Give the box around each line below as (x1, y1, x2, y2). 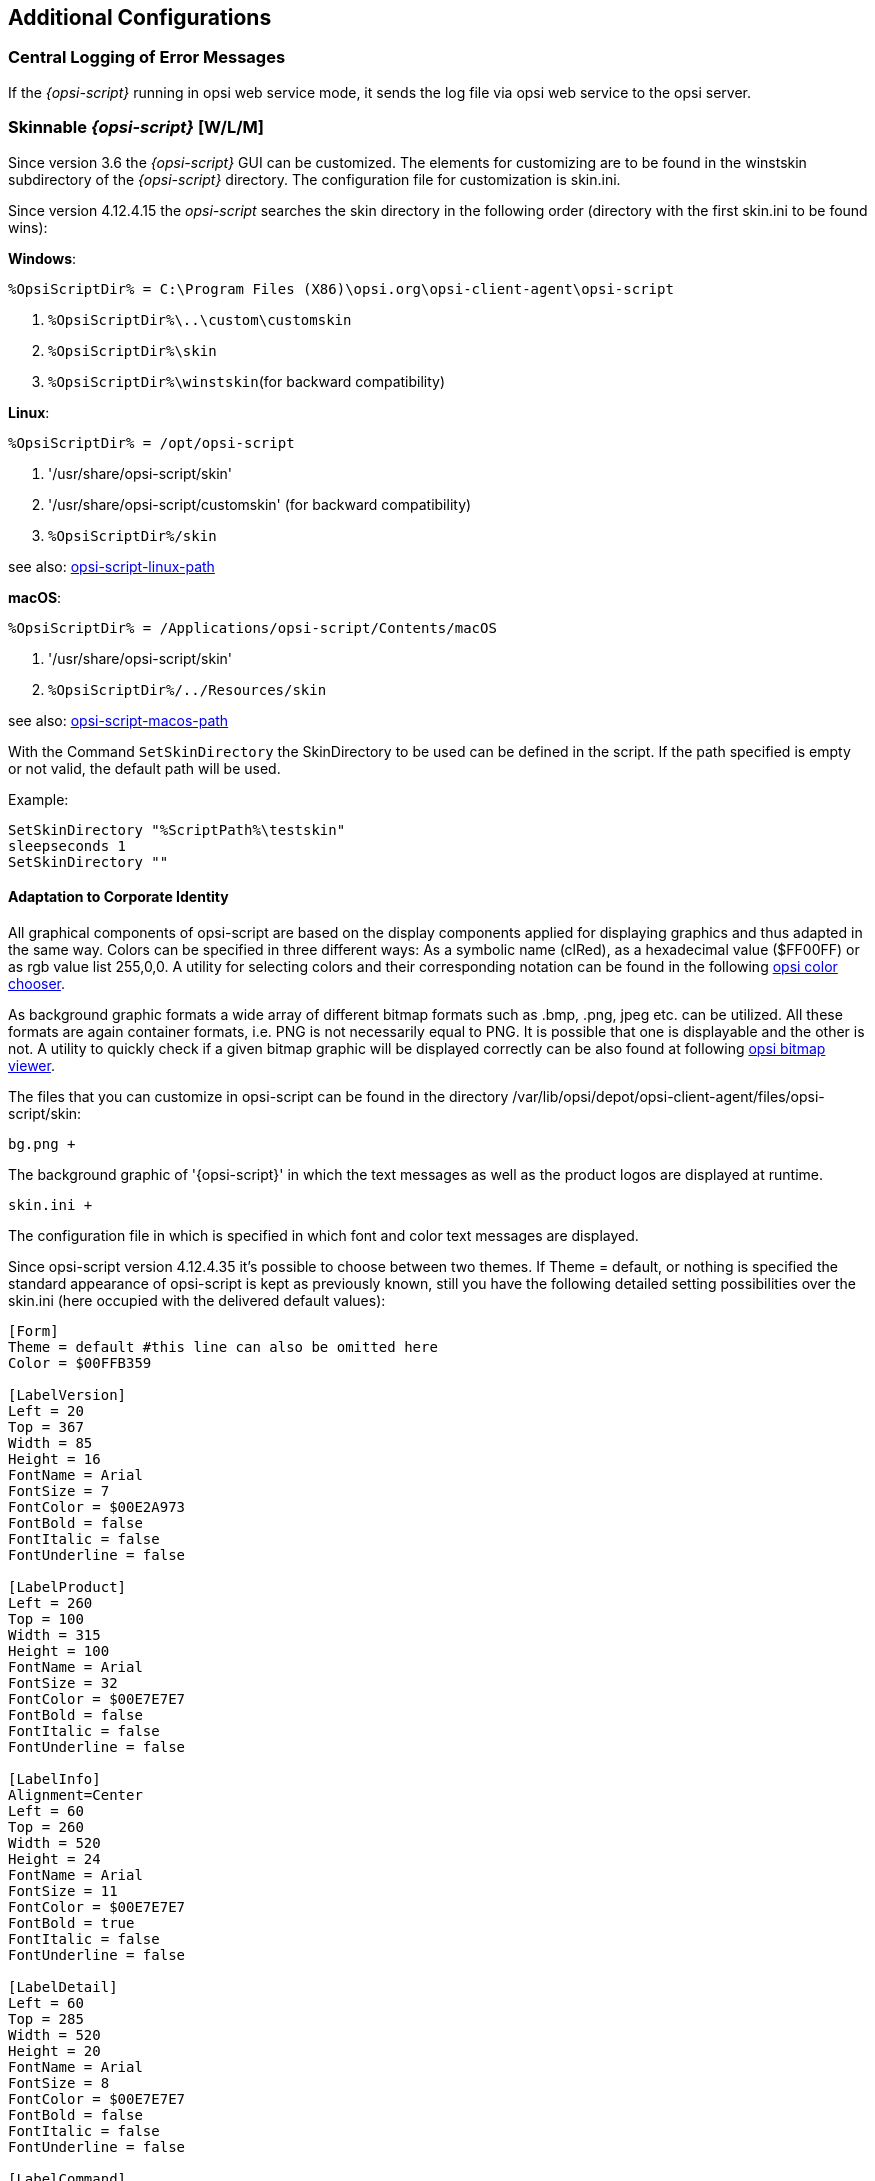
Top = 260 (8, 1818, 84, 1835)
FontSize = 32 (8, 1674, 118, 1691)
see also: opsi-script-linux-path (8, 557, 215, 575)
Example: (8, 790, 69, 808)
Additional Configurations (8, 5, 272, 30)
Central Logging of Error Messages (8, 47, 286, 68)
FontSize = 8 (8, 2074, 110, 2091)
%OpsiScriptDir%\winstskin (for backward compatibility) (48, 372, 446, 390)
